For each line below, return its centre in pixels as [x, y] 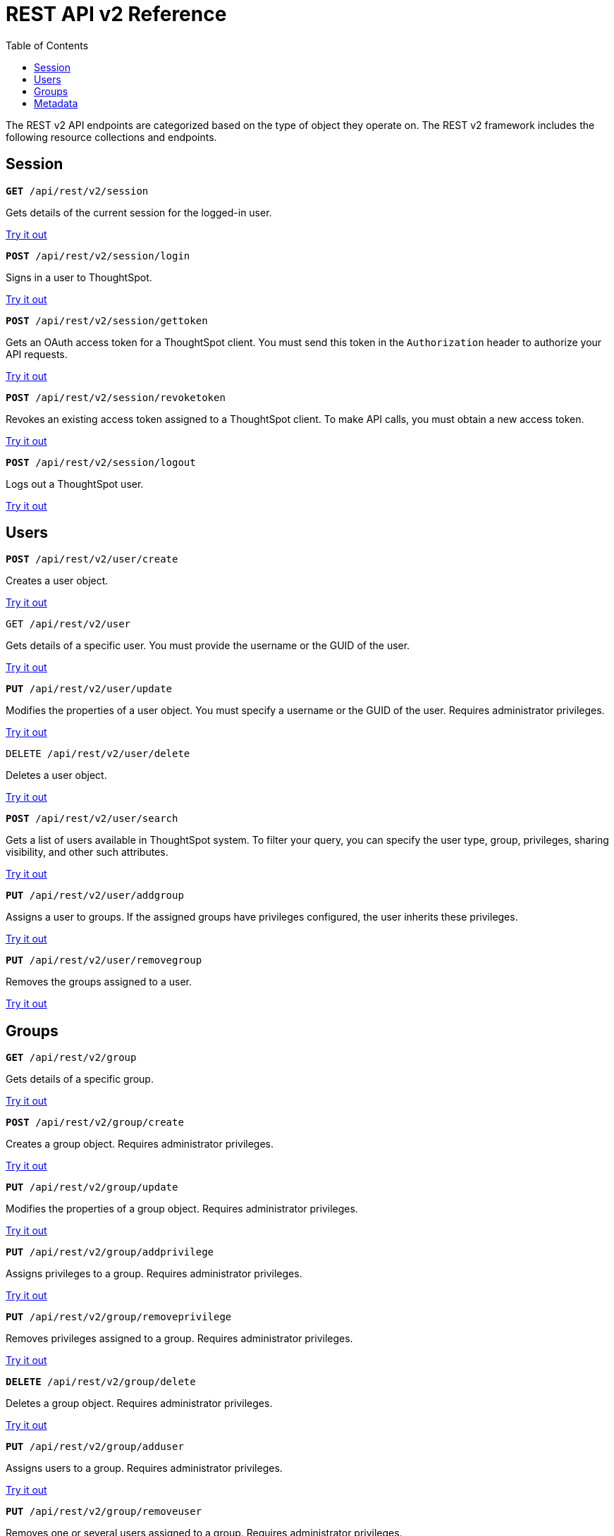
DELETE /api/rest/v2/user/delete [98, 754]
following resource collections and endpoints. [111, 137]
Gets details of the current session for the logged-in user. [139, 212]
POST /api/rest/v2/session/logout [101, 462]
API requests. [37, 354]
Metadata [56, 103]
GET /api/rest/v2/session [77, 191]
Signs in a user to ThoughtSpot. [79, 277]
